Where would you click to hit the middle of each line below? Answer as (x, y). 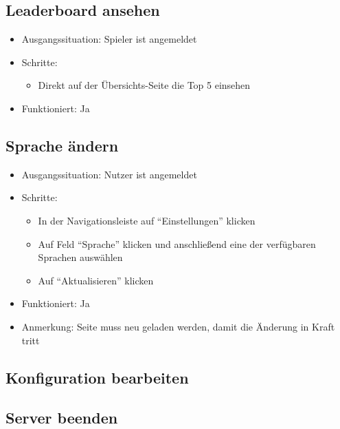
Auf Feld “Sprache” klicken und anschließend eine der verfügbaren (177, 243)
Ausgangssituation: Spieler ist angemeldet (109, 39)
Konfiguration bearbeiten (97, 377)
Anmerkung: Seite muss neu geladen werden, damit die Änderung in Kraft (178, 326)
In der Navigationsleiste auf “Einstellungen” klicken (147, 220)
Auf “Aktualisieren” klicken (96, 280)
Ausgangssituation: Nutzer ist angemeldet (109, 174)
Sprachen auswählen (80, 257)
